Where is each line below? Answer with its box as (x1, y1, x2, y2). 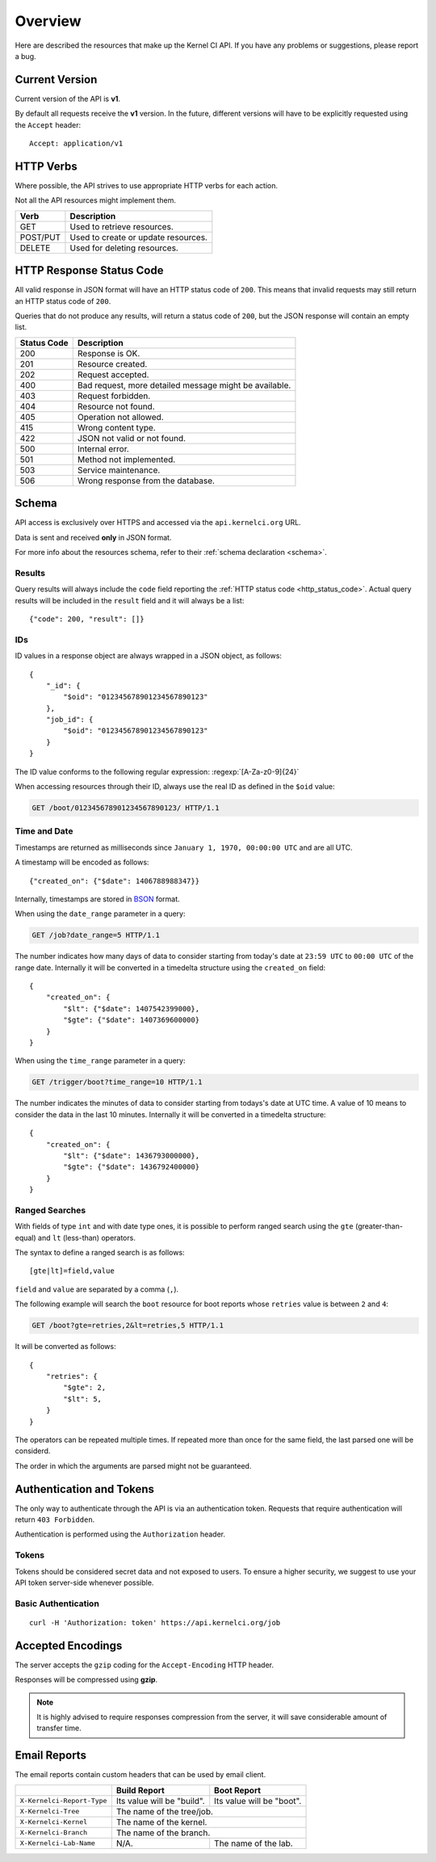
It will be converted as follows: (15, 1342, 116, 1351)
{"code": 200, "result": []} (29, 615, 145, 624)
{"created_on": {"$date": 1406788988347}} (29, 876, 200, 885)
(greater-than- (355, 1221, 404, 1231)
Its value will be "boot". (214, 1795, 302, 1806)
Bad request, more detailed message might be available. (77, 380, 291, 391)
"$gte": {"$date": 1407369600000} (63, 1015, 200, 1025)
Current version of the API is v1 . (15, 94, 121, 103)
